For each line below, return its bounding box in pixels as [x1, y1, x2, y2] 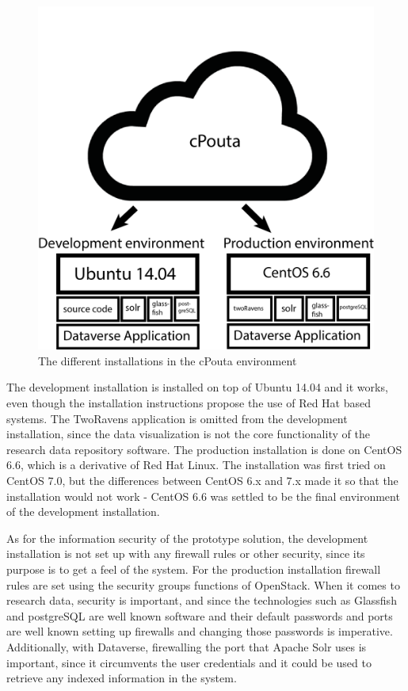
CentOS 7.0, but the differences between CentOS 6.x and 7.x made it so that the [6, 472, 398, 489]
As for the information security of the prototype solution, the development [6, 529, 368, 546]
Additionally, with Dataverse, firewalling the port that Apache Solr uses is [6, 638, 367, 655]
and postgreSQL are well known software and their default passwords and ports [6, 607, 393, 624]
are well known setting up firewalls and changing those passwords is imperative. [6, 623, 393, 639]
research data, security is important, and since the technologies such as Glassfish [6, 592, 397, 609]
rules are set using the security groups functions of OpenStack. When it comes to [6, 576, 400, 593]
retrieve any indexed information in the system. [6, 670, 237, 686]
